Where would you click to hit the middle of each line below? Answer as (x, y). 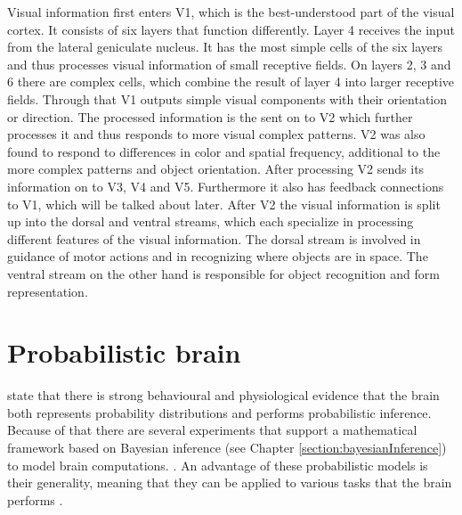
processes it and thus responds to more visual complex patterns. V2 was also (216, 134)
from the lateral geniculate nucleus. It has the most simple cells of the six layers (225, 47)
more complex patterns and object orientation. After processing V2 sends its (216, 169)
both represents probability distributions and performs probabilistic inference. (219, 412)
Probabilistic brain (124, 352)
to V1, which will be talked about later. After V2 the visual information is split (224, 204)
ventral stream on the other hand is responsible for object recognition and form (223, 273)
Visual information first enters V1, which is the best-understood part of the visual (231, 12)
